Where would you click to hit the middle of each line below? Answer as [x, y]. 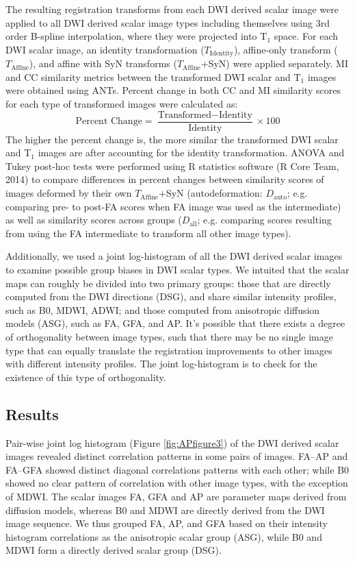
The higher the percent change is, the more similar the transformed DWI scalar [172, 139]
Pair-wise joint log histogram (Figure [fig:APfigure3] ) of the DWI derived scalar [172, 442]
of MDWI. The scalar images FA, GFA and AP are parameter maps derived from [176, 496]
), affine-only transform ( [286, 49]
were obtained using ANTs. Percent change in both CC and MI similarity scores [173, 90]
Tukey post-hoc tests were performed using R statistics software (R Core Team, [172, 166]
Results [32, 414]
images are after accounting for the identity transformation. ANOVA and [191, 152]
